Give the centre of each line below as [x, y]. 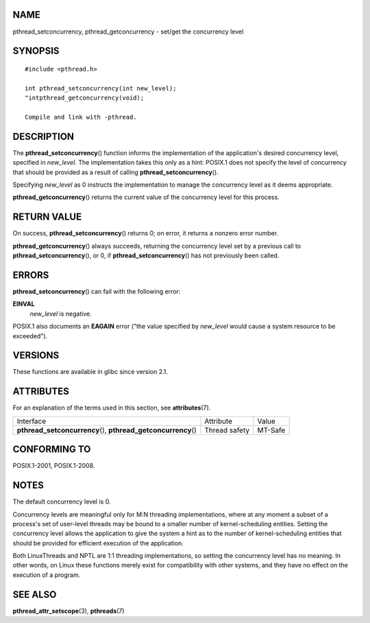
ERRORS [31, 275]
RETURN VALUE [47, 217]
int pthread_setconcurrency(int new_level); [101, 88]
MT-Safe [271, 430]
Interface [32, 421]
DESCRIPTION [44, 136]
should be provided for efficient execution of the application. [98, 543]
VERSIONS [36, 356]
